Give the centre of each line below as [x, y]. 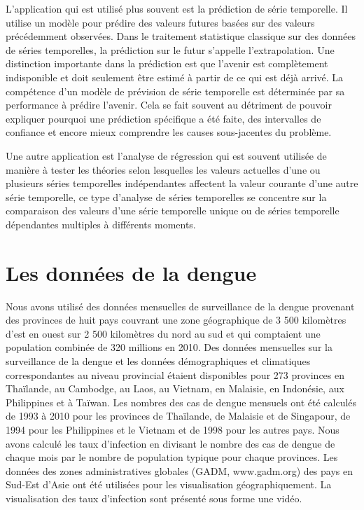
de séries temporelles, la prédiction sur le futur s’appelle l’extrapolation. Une [170, 49]
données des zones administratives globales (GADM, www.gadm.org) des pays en [180, 470]
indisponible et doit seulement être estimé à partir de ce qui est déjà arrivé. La [175, 77]
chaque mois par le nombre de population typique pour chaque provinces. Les [172, 457]
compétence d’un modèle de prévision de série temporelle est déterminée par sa [175, 91]
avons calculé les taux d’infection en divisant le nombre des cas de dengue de [170, 443]
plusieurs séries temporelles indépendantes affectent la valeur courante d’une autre [182, 183]
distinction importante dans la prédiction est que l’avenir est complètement [167, 63]
